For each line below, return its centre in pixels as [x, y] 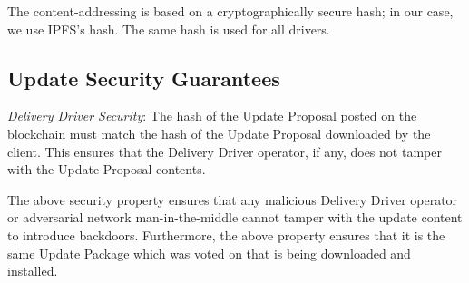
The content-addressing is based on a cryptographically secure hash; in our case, [230, 11]
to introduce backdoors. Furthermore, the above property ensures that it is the [226, 234]
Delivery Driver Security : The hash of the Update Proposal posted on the [212, 116]
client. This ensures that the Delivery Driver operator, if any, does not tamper [225, 151]
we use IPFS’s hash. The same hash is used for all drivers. [169, 29]
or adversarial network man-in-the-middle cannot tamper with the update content [235, 217]
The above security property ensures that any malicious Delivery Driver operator [233, 199]
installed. [33, 271]
